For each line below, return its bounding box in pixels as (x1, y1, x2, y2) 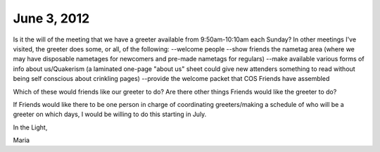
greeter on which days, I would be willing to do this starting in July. (13, 110, 207, 119)
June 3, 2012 (13, 11, 90, 26)
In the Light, (13, 123, 48, 132)
